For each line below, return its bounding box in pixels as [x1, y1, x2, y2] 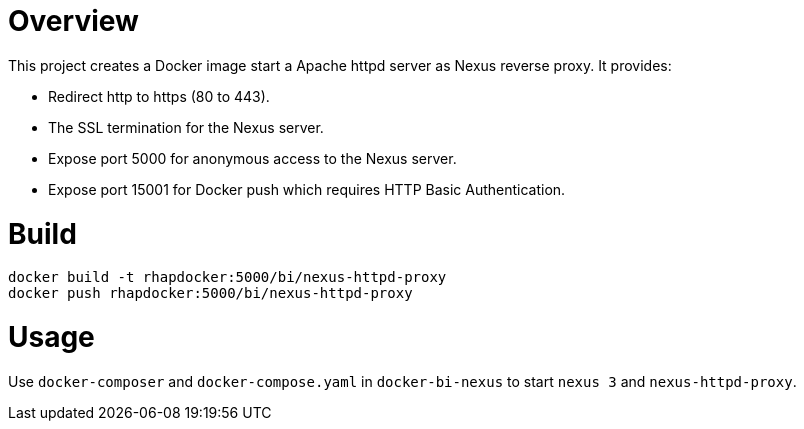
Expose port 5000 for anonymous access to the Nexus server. [48, 149, 457, 167]
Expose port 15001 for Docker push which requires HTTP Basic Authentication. [48, 180, 566, 198]
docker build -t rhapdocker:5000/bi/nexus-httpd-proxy [8, 269, 447, 286]
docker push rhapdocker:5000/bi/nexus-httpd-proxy [8, 285, 413, 302]
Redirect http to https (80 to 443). [48, 87, 270, 105]
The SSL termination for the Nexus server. [48, 118, 324, 136]
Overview [8, 4, 139, 38]
